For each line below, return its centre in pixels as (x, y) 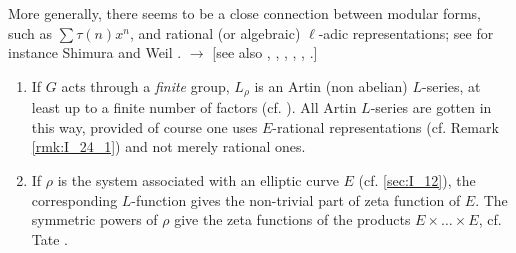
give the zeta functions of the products (292, 219)
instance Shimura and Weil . (95, 52)
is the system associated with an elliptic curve (198, 180)
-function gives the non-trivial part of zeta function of (296, 199)
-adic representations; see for (406, 32)
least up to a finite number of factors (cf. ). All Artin (194, 107)
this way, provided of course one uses (144, 126)
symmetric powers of (94, 219)
